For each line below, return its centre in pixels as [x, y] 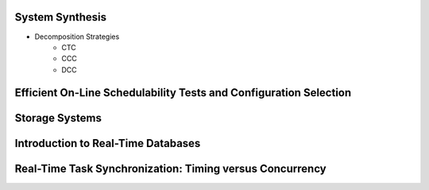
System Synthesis [61, 17]
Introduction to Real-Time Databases [108, 143]
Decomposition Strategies [77, 37]
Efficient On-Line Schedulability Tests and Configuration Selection [183, 93]
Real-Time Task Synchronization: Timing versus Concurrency [170, 168]
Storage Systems [58, 118]
